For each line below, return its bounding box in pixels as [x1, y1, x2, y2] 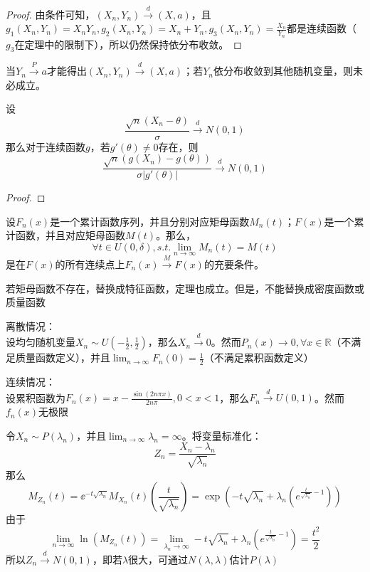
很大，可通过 [128, 551, 189, 566]
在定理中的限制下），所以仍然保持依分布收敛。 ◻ [14, 36, 242, 51]
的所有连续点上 [55, 256, 125, 271]
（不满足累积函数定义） [203, 350, 314, 365]
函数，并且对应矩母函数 [15, 228, 125, 243]
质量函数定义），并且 [15, 350, 110, 365]
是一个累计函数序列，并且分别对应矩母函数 [50, 213, 250, 228]
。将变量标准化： [181, 428, 262, 443]
